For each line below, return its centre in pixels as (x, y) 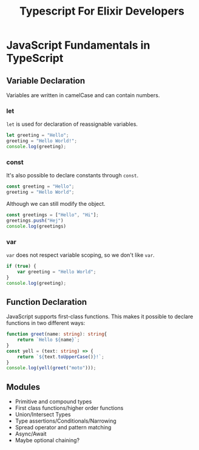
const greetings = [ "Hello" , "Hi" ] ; (52, 215)
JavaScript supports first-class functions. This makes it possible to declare (100, 316)
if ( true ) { (21, 266)
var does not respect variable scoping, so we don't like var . (80, 255)
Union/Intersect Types (43, 415)
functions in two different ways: (46, 323)
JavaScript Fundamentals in (78, 45)
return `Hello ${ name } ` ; (49, 340)
